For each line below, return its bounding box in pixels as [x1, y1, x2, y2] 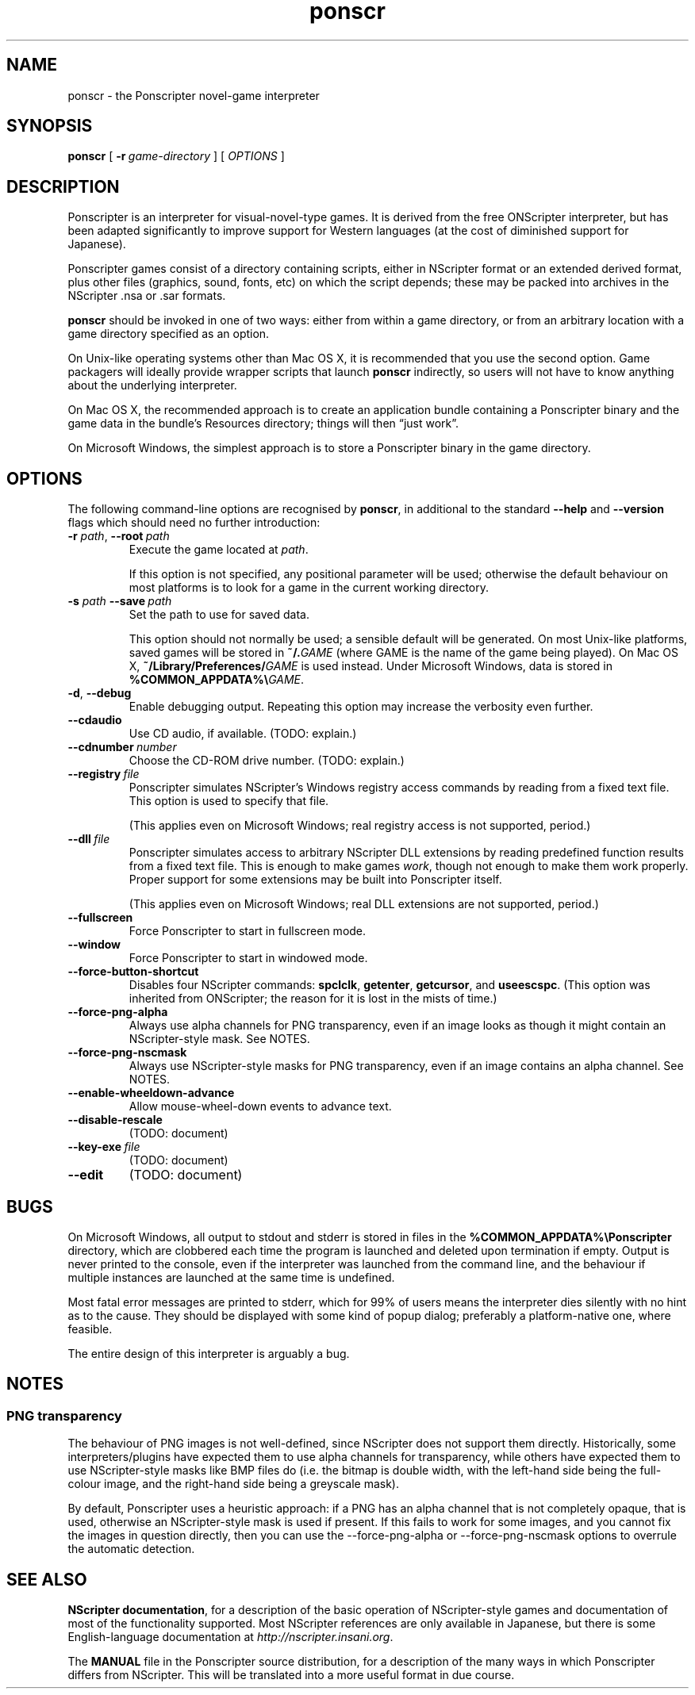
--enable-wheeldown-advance [67, 1086, 235, 1100]
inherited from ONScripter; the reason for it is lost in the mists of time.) [129, 991, 497, 1006]
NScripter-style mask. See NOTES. [129, 1032, 310, 1046]
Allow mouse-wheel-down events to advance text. [129, 1099, 392, 1114]
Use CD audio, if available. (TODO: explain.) [129, 727, 357, 741]
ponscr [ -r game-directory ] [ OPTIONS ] [67, 149, 285, 163]
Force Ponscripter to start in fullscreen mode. [129, 924, 367, 938]
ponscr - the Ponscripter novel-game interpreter [67, 88, 320, 102]
